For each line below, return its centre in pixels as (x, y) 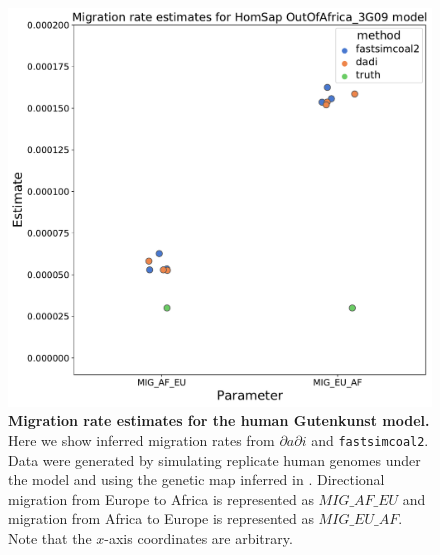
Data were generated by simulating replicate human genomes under (214, 459)
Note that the (50, 537)
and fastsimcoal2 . (370, 439)
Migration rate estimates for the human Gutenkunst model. (219, 420)
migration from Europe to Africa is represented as (161, 498)
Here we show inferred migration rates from (141, 439)
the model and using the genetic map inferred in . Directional (196, 479)
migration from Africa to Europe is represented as (161, 518)
